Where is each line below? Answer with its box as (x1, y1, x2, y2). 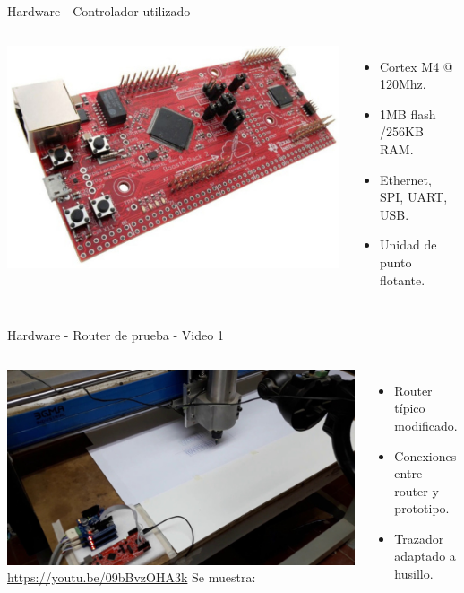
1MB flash (379, 104, 436, 123)
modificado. (394, 415, 458, 434)
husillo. (394, 564, 434, 583)
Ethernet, (379, 170, 432, 188)
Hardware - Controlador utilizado (7, 2, 191, 20)
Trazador (394, 528, 444, 547)
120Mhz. (379, 74, 426, 93)
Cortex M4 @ (379, 57, 453, 75)
